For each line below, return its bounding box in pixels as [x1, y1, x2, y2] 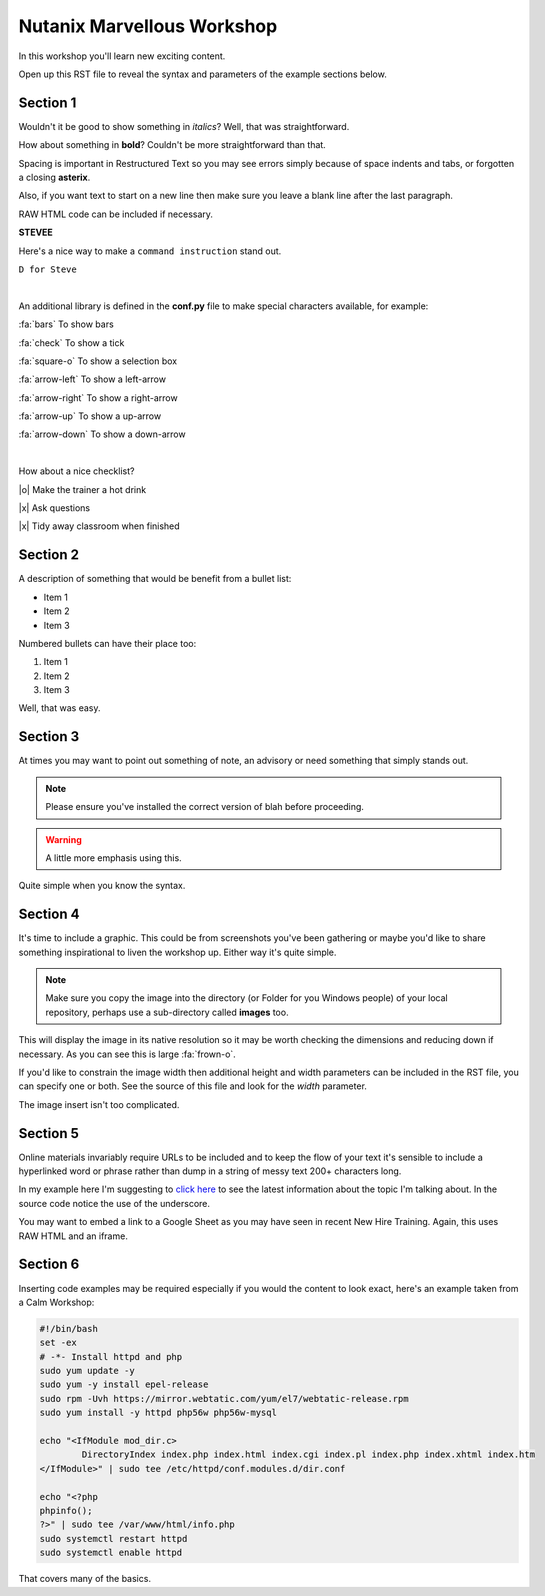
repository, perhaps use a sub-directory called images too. [45, 1006, 289, 1018]
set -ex [39, 1337, 77, 1349]
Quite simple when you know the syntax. [18, 880, 186, 892]
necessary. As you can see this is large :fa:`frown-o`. [18, 1048, 237, 1060]
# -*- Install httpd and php [39, 1351, 183, 1362]
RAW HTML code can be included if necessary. [18, 208, 214, 220]
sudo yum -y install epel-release [39, 1379, 209, 1390]
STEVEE [18, 226, 54, 239]
